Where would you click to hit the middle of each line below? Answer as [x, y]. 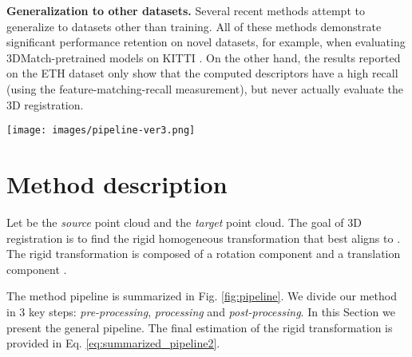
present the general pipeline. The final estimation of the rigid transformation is [200, 327]
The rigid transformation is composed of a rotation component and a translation [204, 254]
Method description [117, 184]
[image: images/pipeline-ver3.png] [101, 131]
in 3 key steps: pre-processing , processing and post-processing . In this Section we [201, 311]
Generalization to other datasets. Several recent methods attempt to [186, 10]
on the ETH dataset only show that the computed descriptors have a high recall [202, 73]
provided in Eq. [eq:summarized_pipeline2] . [113, 343]
